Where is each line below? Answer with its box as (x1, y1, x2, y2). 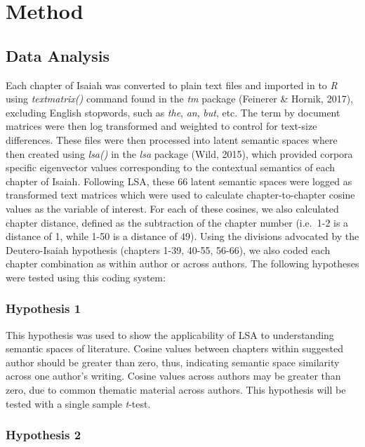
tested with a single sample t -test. (6, 396, 151, 411)
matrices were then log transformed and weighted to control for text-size (6, 119, 317, 133)
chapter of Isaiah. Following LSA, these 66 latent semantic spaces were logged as (6, 173, 352, 188)
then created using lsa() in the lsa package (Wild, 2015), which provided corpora (6, 146, 353, 161)
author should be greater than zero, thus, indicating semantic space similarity (6, 354, 340, 369)
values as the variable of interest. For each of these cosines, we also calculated (6, 201, 339, 215)
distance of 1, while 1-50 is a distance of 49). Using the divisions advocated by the (6, 229, 359, 243)
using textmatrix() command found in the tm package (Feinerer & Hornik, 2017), (6, 91, 354, 106)
